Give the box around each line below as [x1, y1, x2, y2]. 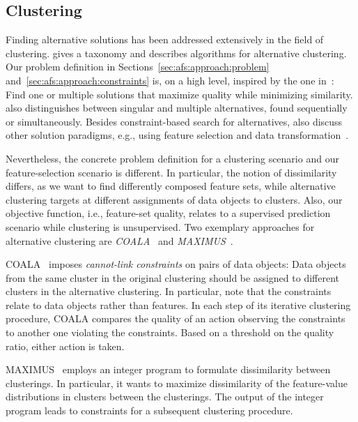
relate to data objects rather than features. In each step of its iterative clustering [6, 297, 351, 312]
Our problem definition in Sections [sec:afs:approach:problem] [6, 59, 270, 74]
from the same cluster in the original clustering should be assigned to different [6, 270, 339, 285]
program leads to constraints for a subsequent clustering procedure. [6, 403, 293, 418]
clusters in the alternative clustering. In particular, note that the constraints [6, 284, 332, 299]
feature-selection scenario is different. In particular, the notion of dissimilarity [6, 165, 337, 179]
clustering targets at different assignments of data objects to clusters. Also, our [6, 192, 343, 206]
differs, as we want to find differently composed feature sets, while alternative [6, 179, 336, 193]
